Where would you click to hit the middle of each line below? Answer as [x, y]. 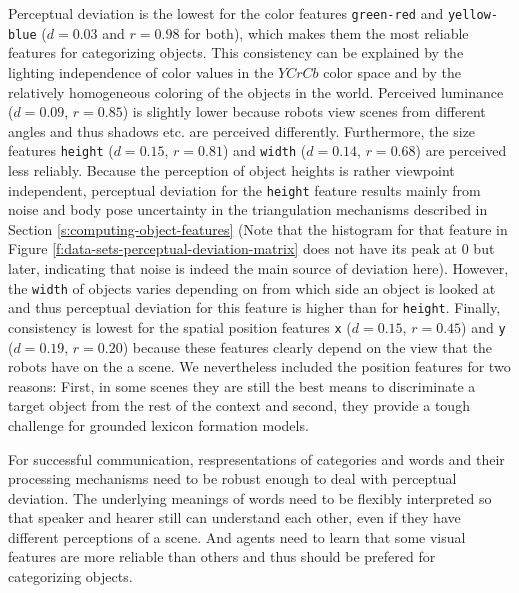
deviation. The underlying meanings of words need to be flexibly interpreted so [250, 497]
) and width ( [264, 150]
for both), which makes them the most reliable [326, 32]
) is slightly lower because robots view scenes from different [304, 111]
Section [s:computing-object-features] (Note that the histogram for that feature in [258, 228]
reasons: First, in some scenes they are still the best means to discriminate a [242, 385]
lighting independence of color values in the [141, 71]
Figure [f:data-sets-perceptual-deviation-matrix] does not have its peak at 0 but [251, 248]
